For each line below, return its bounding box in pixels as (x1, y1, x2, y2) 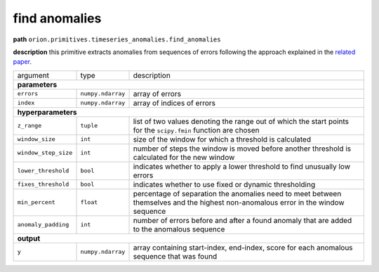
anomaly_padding (17, 221, 69, 229)
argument (17, 70, 49, 80)
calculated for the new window (133, 152, 235, 162)
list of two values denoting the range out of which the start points (133, 116, 349, 126)
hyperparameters (17, 107, 77, 117)
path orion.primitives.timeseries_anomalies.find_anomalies (13, 35, 221, 43)
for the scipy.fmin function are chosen (133, 125, 260, 135)
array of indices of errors (133, 98, 216, 108)
